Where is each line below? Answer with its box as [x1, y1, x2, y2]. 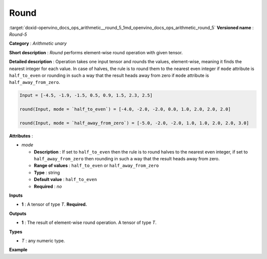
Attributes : [9, 133, 33, 139]
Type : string [34, 169, 60, 175]
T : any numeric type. [21, 237, 65, 244]
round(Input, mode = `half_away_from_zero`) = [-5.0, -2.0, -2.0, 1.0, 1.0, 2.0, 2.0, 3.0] [19, 120, 249, 126]
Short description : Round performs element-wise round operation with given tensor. [9, 49, 183, 55]
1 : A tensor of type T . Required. [21, 201, 88, 207]
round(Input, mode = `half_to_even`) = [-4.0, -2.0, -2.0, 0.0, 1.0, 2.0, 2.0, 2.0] [19, 107, 231, 112]
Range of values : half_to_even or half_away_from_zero [34, 163, 159, 169]
